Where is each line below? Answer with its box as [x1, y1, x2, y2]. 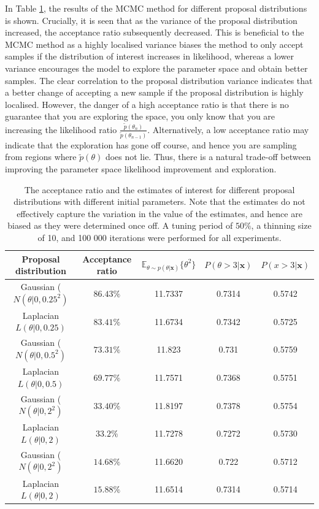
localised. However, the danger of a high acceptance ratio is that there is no [5, 98, 289, 110]
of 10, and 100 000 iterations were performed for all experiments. [37, 231, 282, 243]
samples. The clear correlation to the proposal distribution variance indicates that [5, 74, 313, 86]
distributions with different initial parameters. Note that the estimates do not [13, 195, 306, 208]
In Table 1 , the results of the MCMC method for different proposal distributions [5, 2, 307, 14]
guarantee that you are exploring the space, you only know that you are [5, 110, 275, 123]
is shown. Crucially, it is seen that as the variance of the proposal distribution [5, 13, 298, 26]
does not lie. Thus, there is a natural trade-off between [105, 150, 311, 163]
